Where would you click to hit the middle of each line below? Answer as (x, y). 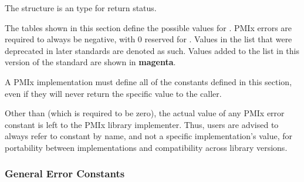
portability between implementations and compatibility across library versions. (146, 147)
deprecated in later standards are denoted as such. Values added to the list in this (152, 50)
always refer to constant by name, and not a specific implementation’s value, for (149, 136)
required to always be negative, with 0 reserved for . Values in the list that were (148, 39)
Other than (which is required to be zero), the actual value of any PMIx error (145, 113)
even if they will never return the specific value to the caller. (113, 93)
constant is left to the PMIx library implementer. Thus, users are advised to (142, 124)
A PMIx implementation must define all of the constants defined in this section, (148, 81)
